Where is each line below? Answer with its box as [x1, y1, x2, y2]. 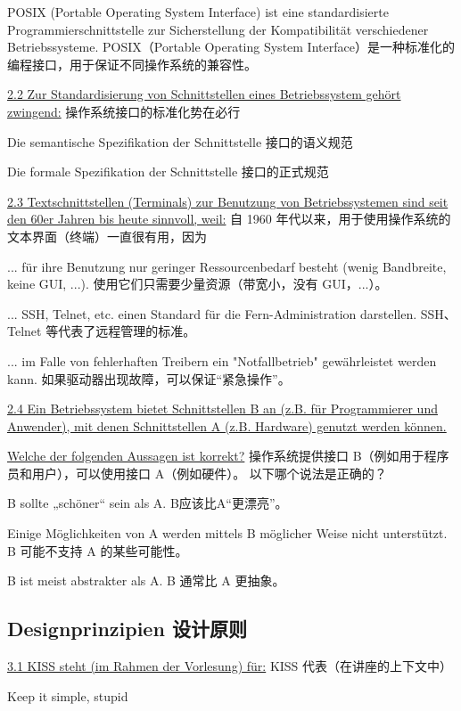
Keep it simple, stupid [7, 686, 128, 705]
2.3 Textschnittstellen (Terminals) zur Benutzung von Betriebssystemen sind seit [7, 192, 449, 210]
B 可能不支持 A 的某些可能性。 [7, 541, 188, 560]
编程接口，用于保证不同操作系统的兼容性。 [7, 54, 257, 73]
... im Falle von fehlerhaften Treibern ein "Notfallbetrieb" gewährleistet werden [7, 351, 437, 370]
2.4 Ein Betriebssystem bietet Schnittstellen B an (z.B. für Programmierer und [7, 399, 438, 418]
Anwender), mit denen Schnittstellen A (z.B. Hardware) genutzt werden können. [7, 416, 447, 435]
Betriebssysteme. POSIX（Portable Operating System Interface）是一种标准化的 [7, 37, 455, 56]
